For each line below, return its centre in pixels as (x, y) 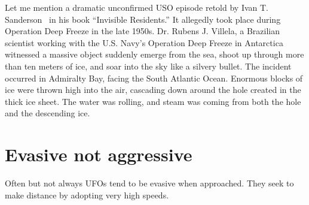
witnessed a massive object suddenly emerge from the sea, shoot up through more (154, 54)
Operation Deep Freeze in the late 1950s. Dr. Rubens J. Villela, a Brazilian (142, 31)
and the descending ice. (48, 113)
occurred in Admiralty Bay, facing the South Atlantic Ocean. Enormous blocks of (154, 78)
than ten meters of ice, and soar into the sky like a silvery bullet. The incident (148, 66)
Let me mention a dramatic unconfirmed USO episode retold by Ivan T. (137, 7)
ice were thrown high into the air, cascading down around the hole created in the (153, 90)
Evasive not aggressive (99, 154)
